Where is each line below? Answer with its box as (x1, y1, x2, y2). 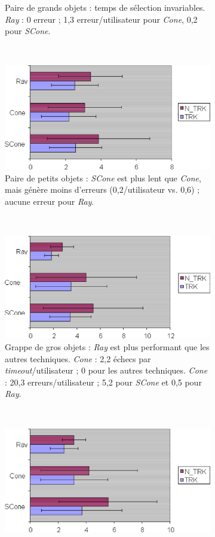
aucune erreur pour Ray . (5, 195, 94, 207)
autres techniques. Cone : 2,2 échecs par (5, 352, 151, 365)
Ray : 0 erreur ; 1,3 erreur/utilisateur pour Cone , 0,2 (5, 13, 198, 25)
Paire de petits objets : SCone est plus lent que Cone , (5, 171, 201, 184)
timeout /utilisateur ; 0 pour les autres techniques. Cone (5, 364, 208, 377)
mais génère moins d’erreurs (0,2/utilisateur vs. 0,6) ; (5, 183, 200, 196)
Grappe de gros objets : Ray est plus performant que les (5, 340, 210, 353)
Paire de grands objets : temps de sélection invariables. (5, 1, 205, 13)
